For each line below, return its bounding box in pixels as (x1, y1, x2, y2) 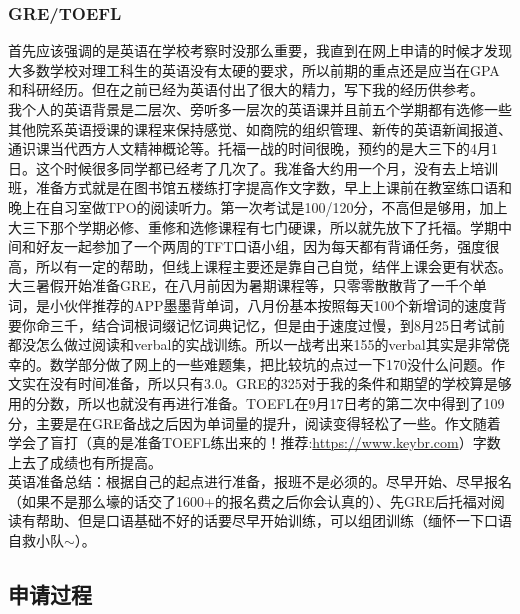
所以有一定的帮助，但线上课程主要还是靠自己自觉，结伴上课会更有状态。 (35, 255, 512, 276)
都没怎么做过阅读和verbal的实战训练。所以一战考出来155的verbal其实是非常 (8, 334, 496, 355)
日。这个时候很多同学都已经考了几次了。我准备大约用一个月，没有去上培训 (8, 157, 498, 178)
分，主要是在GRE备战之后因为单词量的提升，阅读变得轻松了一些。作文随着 (8, 412, 501, 433)
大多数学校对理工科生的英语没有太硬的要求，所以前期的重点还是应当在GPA (8, 59, 500, 80)
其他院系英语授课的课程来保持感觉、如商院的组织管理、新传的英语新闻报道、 (8, 118, 512, 139)
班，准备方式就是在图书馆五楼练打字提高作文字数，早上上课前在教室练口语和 (8, 177, 512, 198)
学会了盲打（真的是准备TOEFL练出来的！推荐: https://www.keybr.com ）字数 (8, 432, 501, 453)
